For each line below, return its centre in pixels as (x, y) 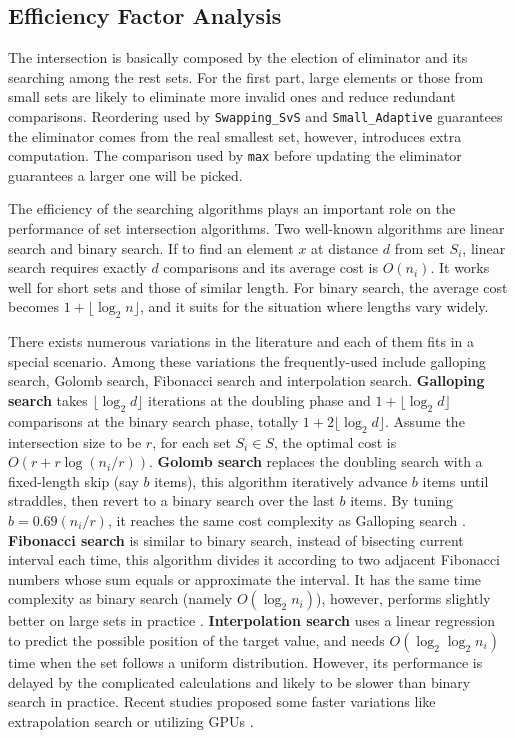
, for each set (191, 441)
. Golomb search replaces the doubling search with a (315, 461)
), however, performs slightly (403, 598)
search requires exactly (77, 267)
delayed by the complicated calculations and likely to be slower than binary (239, 681)
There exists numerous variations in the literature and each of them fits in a (241, 341)
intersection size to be (75, 441)
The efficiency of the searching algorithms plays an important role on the (232, 208)
